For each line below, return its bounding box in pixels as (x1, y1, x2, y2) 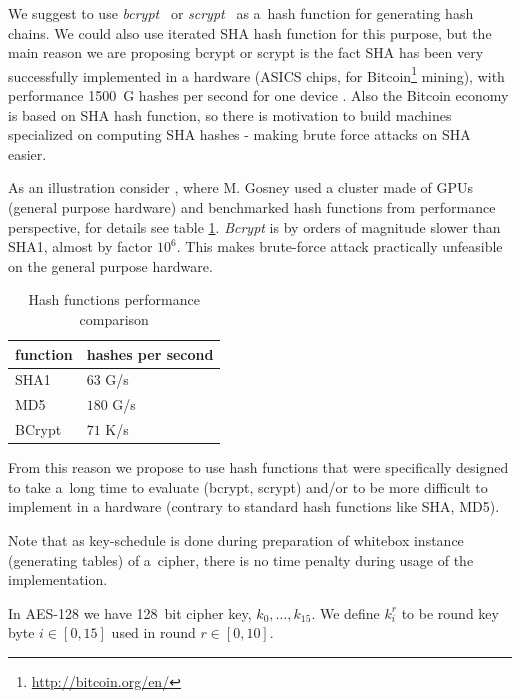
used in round (111, 622, 196, 643)
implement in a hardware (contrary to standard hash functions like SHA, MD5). (8, 496, 500, 517)
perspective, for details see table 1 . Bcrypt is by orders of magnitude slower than (8, 216, 501, 237)
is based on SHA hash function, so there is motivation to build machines (8, 104, 452, 125)
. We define (311, 602, 380, 623)
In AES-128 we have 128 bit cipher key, (8, 602, 252, 623)
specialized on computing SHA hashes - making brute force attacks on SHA (8, 124, 471, 145)
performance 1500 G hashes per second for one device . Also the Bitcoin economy (8, 85, 509, 106)
